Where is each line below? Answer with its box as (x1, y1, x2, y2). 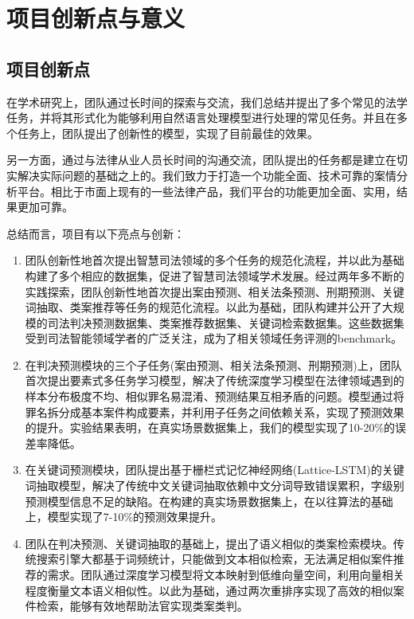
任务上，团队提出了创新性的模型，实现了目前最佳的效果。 (17, 124, 318, 141)
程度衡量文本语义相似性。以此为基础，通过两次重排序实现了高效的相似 (25, 582, 393, 598)
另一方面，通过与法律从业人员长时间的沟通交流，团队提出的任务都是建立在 (6, 151, 396, 168)
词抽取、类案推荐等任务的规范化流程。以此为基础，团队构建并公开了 (25, 299, 382, 315)
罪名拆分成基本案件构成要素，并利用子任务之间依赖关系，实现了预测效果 (25, 403, 404, 420)
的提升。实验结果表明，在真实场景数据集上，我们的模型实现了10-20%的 (25, 419, 396, 436)
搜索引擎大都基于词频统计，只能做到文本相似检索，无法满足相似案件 (36, 550, 393, 567)
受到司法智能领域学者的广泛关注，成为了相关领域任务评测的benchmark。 (25, 330, 403, 347)
